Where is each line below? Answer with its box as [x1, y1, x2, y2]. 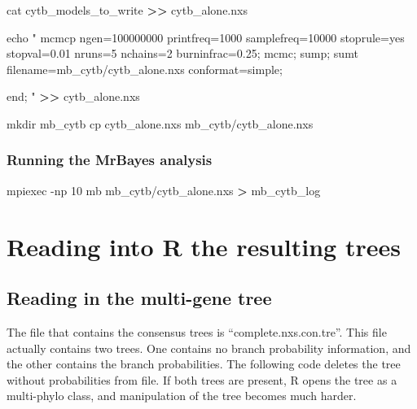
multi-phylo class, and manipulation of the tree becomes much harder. [7, 387, 357, 404]
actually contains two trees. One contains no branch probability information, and [7, 339, 411, 356]
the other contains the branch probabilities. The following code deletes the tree [7, 355, 401, 372]
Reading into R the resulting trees [7, 229, 401, 263]
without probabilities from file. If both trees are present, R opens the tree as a [7, 371, 397, 388]
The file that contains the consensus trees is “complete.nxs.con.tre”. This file [7, 323, 387, 340]
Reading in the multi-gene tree [7, 285, 272, 311]
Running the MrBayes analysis [7, 150, 213, 170]
